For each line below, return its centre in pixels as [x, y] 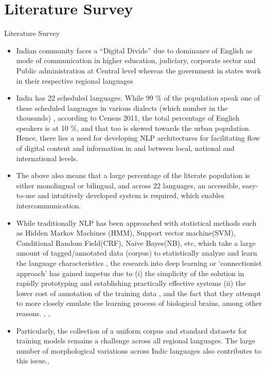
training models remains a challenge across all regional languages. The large [136, 341]
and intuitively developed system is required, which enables [131, 195]
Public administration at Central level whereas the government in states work [139, 70]
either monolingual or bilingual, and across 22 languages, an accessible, [128, 185]
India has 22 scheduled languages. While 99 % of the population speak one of [138, 98]
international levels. [47, 158]
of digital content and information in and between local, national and [125, 148]
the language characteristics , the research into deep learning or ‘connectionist [139, 263]
